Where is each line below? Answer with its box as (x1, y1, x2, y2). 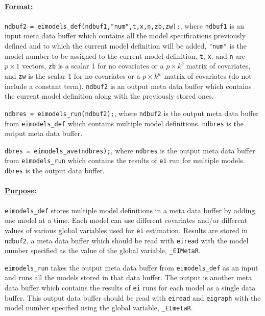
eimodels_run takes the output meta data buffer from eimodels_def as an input (5, 262, 258, 273)
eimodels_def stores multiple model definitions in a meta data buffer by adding (5, 205, 255, 215)
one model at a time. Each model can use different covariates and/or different (5, 215, 248, 225)
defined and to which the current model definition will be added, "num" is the (5, 40, 247, 51)
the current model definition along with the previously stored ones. (5, 91, 214, 101)
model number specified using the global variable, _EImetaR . (5, 302, 193, 313)
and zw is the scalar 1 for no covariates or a (5, 71, 140, 81)
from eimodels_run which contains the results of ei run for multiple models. (5, 155, 245, 166)
